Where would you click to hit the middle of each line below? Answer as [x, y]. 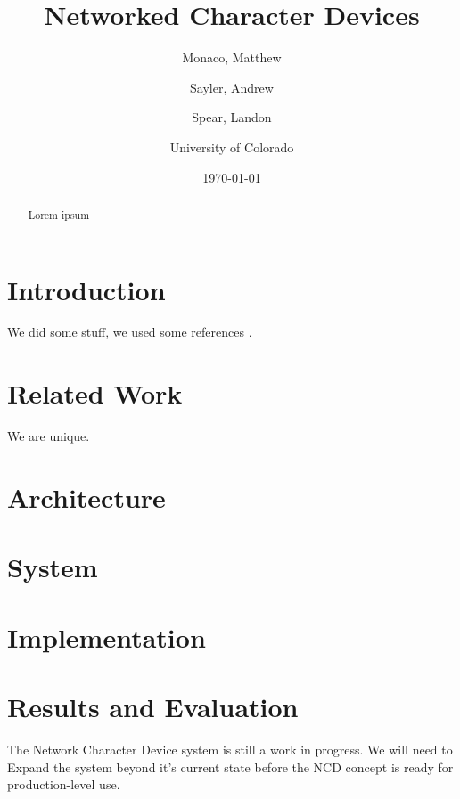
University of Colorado [232, 147]
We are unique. [49, 436]
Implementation [107, 636]
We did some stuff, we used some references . [130, 332]
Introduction [86, 289]
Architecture [86, 497]
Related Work [95, 393]
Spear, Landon [232, 117]
